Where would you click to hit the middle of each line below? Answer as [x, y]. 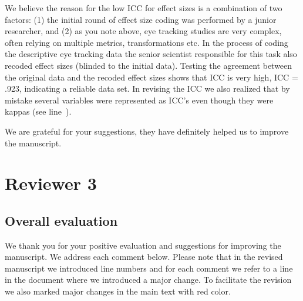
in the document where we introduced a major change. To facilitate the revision [148, 280]
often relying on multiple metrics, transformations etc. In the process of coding [147, 42]
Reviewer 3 [51, 183]
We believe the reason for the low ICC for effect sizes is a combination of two [144, 8]
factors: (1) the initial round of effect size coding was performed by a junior [141, 19]
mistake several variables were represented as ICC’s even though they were [139, 100]
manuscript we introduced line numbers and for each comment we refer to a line [149, 268]
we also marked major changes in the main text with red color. [118, 291]
